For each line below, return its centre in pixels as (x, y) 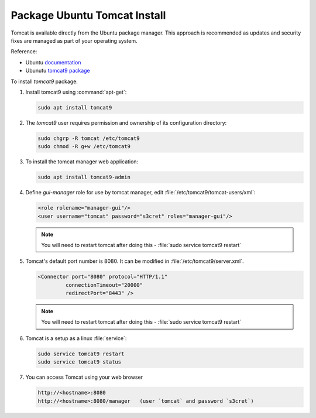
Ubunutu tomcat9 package (58, 71)
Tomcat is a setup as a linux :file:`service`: (76, 338)
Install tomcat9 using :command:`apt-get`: (76, 92)
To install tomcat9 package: (44, 81)
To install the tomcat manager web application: (82, 162)
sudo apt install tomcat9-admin (84, 177)
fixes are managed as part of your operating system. (74, 40)
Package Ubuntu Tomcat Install (88, 15)
